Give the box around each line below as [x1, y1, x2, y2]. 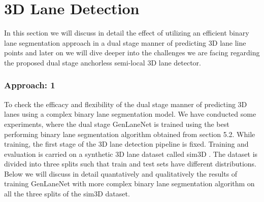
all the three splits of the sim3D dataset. [4, 188, 130, 199]
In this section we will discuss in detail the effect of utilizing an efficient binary [4, 27, 249, 38]
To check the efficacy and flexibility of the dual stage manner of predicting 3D [4, 98, 247, 109]
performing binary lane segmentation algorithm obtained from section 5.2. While [4, 128, 255, 139]
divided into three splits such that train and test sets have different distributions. [4, 158, 257, 169]
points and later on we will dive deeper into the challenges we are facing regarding [4, 47, 260, 58]
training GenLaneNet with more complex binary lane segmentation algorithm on [4, 178, 255, 189]
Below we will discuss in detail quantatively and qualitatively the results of [4, 168, 238, 179]
